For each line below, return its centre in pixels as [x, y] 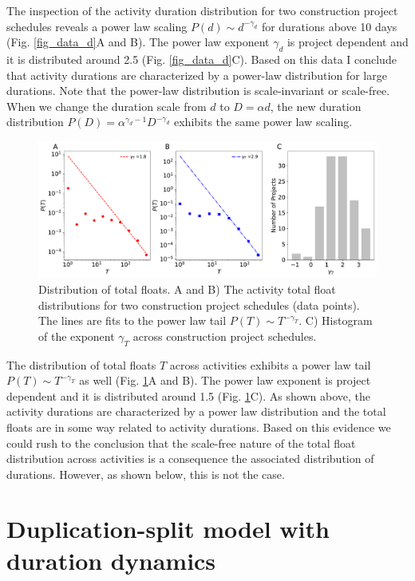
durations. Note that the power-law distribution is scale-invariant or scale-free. [198, 91]
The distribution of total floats [81, 364]
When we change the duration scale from [107, 106]
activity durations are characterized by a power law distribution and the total [196, 411]
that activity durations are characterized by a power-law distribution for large [197, 75]
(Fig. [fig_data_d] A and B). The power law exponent [138, 42]
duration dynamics [111, 560]
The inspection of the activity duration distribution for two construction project [202, 10]
